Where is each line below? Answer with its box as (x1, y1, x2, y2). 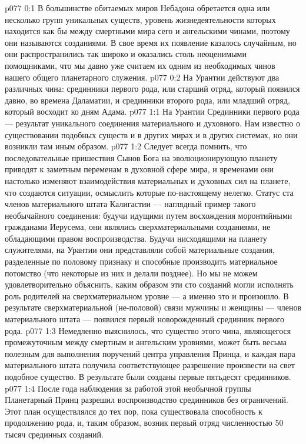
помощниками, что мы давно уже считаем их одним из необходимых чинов (5, 59, 275, 71)
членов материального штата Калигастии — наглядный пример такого (5, 198, 256, 210)
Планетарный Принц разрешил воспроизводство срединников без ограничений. (5, 393, 288, 406)
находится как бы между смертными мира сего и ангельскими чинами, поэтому (5, 25, 290, 37)
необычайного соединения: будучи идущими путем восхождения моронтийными (5, 209, 292, 221)
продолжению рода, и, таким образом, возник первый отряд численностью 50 (5, 416, 284, 429)
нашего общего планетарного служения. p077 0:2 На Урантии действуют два (5, 71, 280, 83)
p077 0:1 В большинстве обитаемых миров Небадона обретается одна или (5, 2, 270, 14)
